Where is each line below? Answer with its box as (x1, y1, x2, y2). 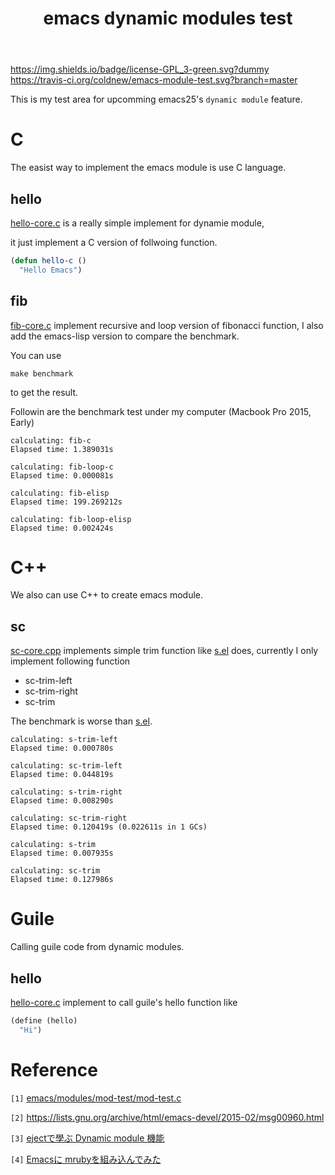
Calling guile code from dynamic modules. (10, 941, 185, 953)
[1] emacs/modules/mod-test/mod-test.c (10, 1092, 182, 1104)
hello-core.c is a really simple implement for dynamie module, (10, 217, 265, 229)
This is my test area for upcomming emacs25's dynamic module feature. (10, 93, 303, 106)
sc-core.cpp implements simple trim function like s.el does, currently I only (10, 645, 319, 657)
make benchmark (10, 368, 74, 379)
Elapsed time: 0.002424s (10, 523, 114, 533)
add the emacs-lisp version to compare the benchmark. (10, 330, 240, 342)
